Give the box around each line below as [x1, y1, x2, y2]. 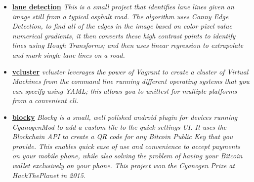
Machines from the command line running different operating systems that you [12, 76, 250, 86]
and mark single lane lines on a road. [12, 49, 125, 60]
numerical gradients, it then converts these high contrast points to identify [12, 30, 236, 40]
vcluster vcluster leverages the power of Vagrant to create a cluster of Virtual [12, 66, 249, 76]
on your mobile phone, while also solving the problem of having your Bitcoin [12, 150, 243, 161]
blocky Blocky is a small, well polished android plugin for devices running [12, 111, 238, 122]
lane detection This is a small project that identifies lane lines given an [12, 1, 234, 11]
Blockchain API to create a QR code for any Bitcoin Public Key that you [12, 131, 233, 142]
